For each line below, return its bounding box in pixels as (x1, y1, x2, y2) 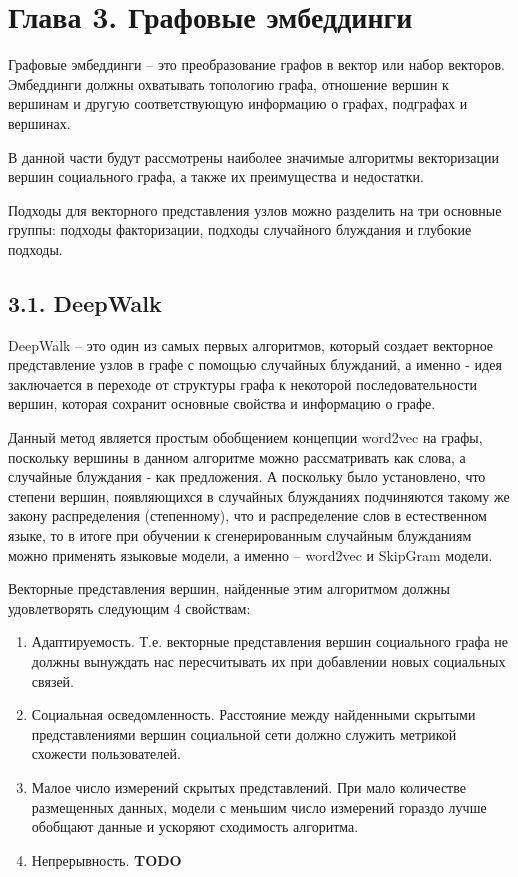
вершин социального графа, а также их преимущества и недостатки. (8, 166, 424, 187)
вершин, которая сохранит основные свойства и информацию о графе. (8, 393, 436, 414)
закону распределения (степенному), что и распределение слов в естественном (8, 505, 487, 526)
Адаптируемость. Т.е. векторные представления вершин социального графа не (31, 631, 509, 652)
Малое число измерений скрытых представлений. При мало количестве (31, 776, 466, 797)
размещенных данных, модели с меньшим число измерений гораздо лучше (31, 796, 487, 817)
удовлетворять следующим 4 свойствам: (8, 597, 251, 618)
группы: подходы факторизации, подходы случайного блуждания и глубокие (8, 219, 472, 240)
